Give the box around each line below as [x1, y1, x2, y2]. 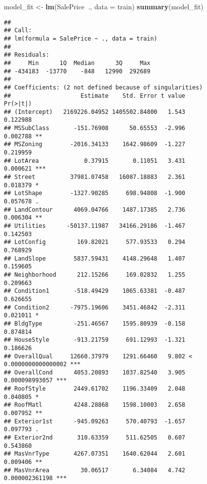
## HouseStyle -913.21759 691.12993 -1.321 [4, 336, 186, 344]
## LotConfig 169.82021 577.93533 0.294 [4, 239, 186, 246]
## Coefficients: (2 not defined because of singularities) [4, 84, 203, 91]
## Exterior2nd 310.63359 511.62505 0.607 [4, 434, 186, 441]
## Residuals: [4, 51, 50, 59]
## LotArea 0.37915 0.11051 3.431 [4, 157, 186, 164]
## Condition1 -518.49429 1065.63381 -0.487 [4, 287, 186, 295]
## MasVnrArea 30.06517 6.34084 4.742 [4, 466, 186, 474]
